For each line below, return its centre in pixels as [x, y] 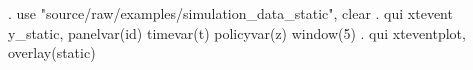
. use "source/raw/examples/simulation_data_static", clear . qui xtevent [230, 13]
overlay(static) [52, 52]
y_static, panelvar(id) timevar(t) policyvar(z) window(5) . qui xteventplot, [237, 32]
